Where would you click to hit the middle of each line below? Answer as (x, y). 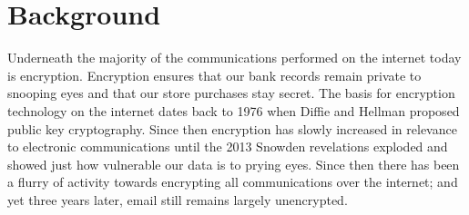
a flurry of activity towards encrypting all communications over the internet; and (233, 182)
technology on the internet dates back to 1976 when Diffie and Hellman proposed (234, 110)
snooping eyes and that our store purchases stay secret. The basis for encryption (231, 93)
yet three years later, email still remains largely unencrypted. (178, 199)
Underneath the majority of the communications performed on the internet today (234, 58)
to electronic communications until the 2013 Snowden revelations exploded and (228, 147)
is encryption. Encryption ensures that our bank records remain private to (214, 75)
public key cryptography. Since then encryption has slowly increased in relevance (232, 128)
